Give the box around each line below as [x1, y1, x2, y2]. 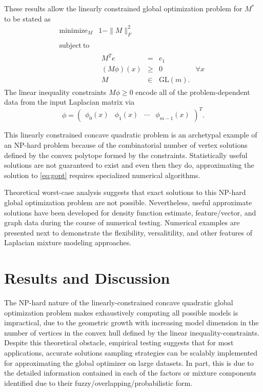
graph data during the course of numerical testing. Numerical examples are [4, 217, 240, 228]
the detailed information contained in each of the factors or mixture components [4, 367, 256, 378]
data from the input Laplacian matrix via [4, 96, 135, 107]
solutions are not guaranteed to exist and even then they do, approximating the [4, 160, 254, 170]
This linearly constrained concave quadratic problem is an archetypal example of [4, 129, 257, 140]
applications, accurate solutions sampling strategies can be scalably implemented [4, 347, 258, 358]
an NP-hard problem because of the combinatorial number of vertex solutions [4, 139, 248, 150]
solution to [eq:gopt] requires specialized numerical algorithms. [4, 169, 200, 180]
